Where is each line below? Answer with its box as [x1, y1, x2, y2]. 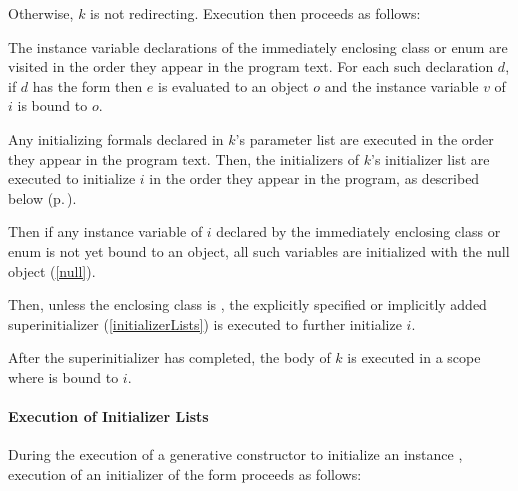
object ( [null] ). [8, 260, 96, 281]
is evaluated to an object [158, 75, 309, 96]
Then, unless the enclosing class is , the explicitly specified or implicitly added [8, 294, 487, 315]
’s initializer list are [371, 148, 490, 169]
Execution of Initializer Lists [8, 406, 209, 427]
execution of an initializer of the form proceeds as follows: [8, 463, 362, 484]
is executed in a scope [347, 347, 481, 368]
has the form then [32, 75, 143, 96]
